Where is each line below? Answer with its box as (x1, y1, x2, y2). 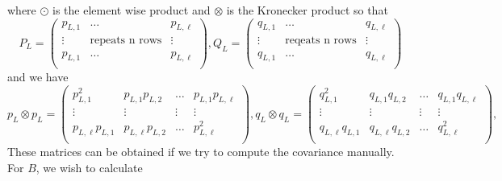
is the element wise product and (52, 2, 211, 18)
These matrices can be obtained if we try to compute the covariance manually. (7, 142, 395, 159)
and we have (7, 68, 69, 85)
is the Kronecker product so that (226, 2, 388, 18)
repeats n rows (90, 35, 162, 47)
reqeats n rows (285, 35, 357, 47)
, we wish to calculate (36, 158, 143, 175)
